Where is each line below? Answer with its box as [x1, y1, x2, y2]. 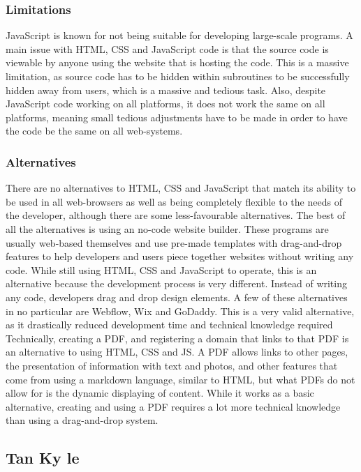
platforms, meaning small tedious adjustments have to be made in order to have [6, 109, 348, 124]
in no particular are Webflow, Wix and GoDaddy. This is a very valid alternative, [6, 303, 355, 318]
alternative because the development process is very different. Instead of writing [6, 276, 347, 291]
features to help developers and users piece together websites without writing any [6, 249, 354, 264]
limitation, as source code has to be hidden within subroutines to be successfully [6, 69, 350, 83]
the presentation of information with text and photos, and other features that [6, 358, 338, 372]
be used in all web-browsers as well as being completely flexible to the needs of [6, 194, 342, 208]
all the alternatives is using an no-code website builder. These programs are [6, 221, 329, 236]
